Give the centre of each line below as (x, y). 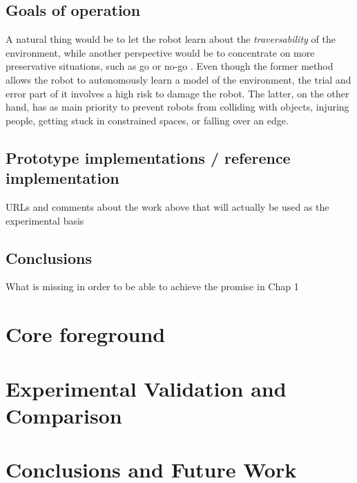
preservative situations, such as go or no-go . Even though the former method (170, 66)
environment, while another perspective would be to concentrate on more (160, 52)
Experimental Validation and (146, 388)
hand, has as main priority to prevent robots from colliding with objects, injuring (177, 107)
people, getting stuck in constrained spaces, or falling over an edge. (147, 120)
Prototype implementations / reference (148, 157)
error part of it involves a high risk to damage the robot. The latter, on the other (177, 93)
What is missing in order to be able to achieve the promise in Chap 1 (152, 286)
